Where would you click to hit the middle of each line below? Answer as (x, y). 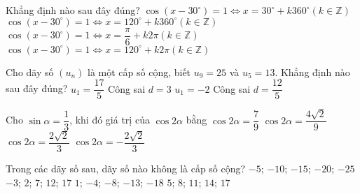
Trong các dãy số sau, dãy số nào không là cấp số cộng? (126, 168)
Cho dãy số (30, 72)
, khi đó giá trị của (110, 120)
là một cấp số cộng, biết (139, 72)
